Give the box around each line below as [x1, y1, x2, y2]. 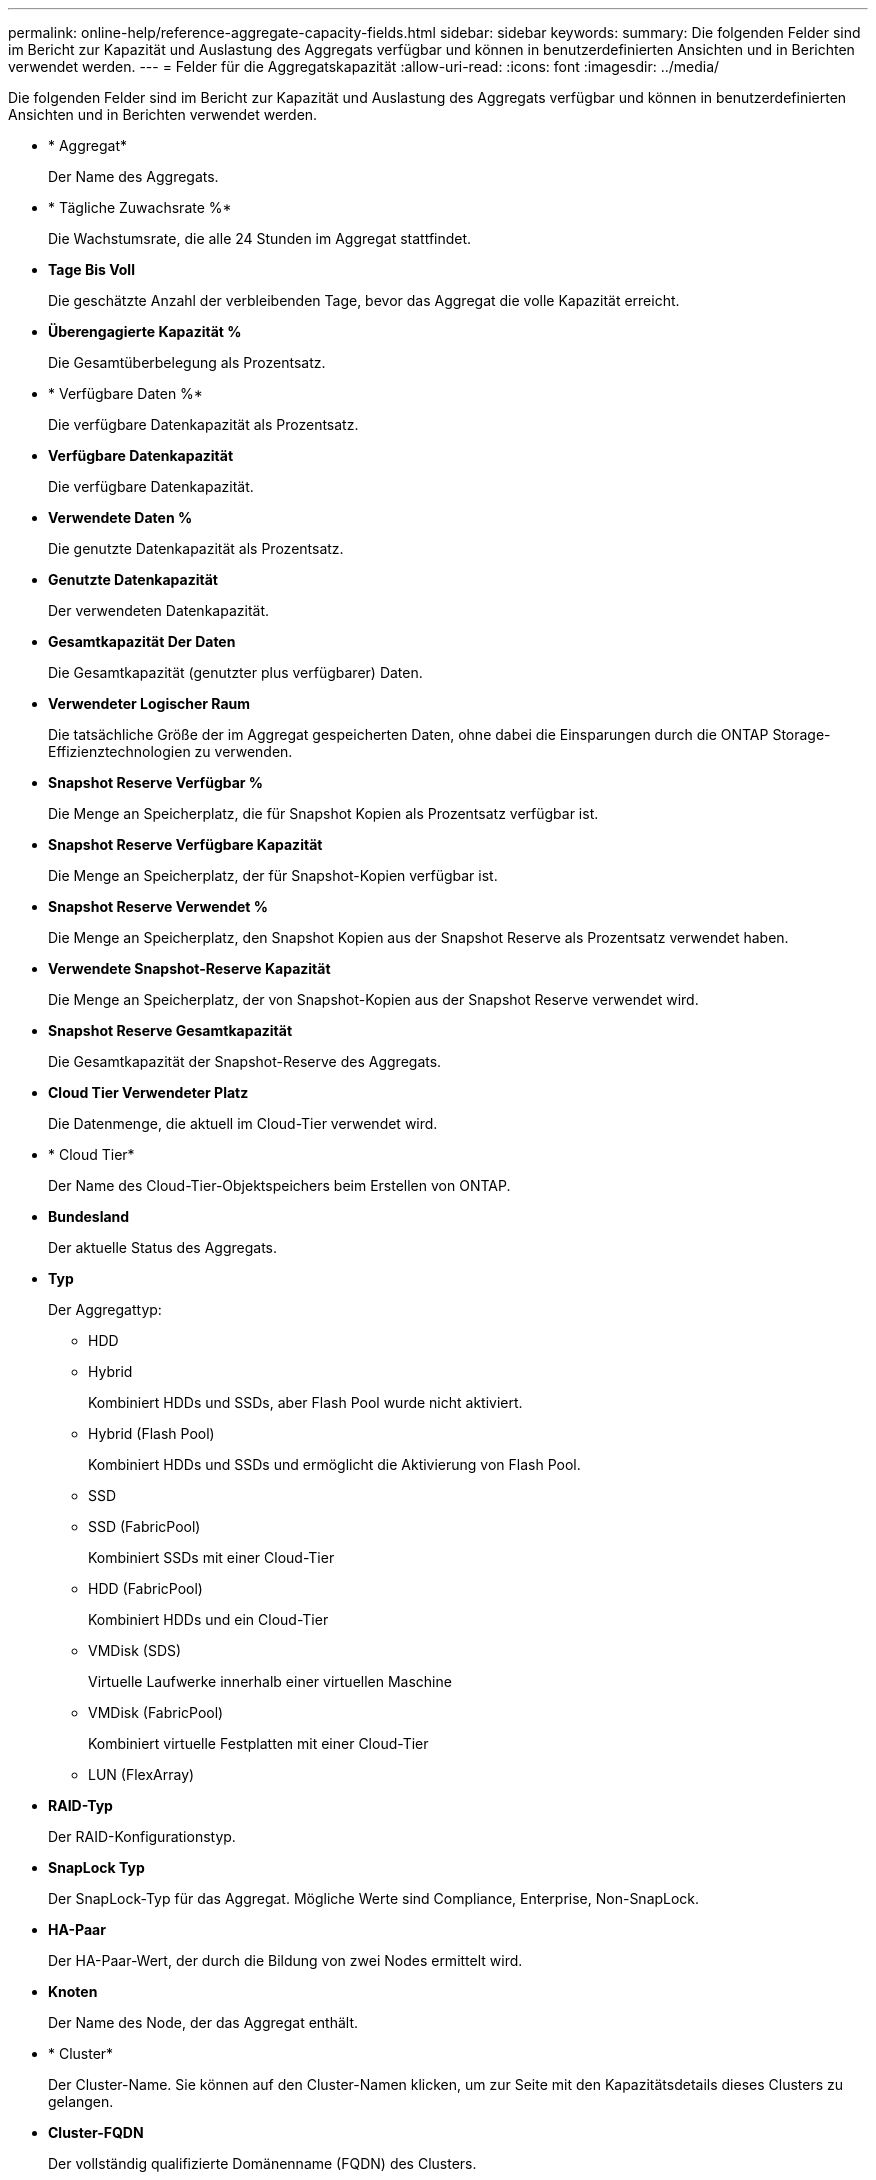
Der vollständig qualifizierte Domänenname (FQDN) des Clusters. [48, 2155, 477, 2172]
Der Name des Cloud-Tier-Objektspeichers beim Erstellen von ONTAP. [48, 1177, 511, 1194]
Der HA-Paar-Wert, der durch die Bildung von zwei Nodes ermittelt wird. [48, 1952, 523, 1969]
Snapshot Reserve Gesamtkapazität [48, 1022, 293, 1039]
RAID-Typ [48, 1797, 113, 1814]
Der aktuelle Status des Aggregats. [48, 1239, 278, 1256]
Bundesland [48, 1208, 130, 1225]
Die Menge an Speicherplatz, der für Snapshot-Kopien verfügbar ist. [48, 867, 498, 884]
